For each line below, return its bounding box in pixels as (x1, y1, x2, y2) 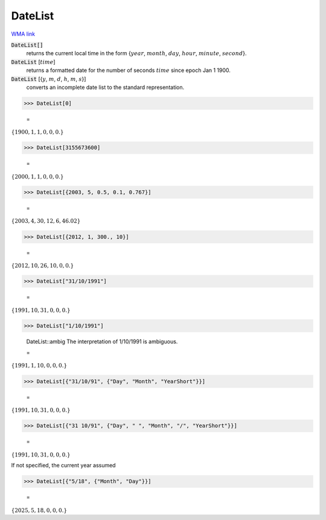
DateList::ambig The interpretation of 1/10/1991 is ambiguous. (26, 338, 178, 345)
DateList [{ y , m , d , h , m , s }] (11, 75, 86, 82)
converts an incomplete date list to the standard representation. (26, 84, 185, 91)
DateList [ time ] (11, 58, 56, 65)
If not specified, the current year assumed (11, 462, 116, 469)
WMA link (11, 30, 36, 38)
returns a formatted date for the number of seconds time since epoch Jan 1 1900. (26, 67, 231, 74)
